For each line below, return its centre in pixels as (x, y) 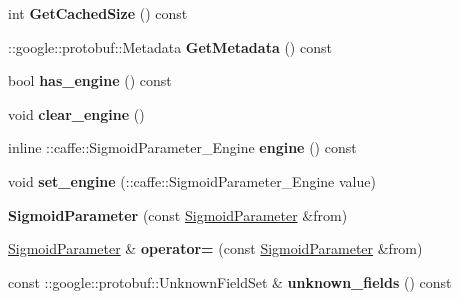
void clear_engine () (76, 113)
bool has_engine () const (90, 80)
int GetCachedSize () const (98, 13)
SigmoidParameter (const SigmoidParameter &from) (178, 214)
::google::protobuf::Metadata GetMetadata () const (170, 46)
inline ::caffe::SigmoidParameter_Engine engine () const (182, 147)
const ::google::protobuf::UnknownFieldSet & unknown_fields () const (230, 281)
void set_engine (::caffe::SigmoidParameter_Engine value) (192, 180)
